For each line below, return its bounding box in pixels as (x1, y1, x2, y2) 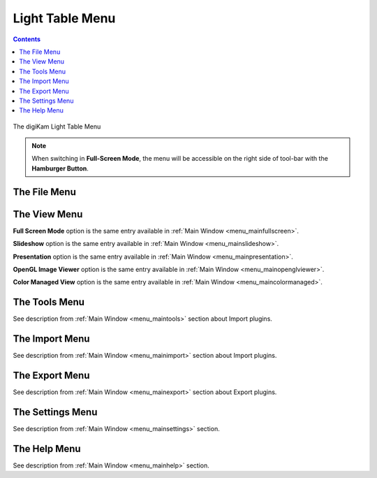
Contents (13, 35, 41, 43)
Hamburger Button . (31, 164, 89, 173)
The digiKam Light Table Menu (13, 122, 101, 131)
